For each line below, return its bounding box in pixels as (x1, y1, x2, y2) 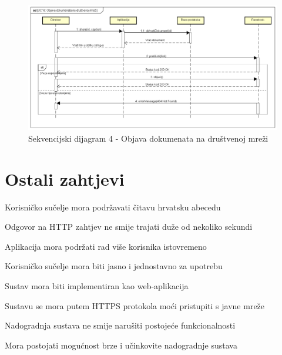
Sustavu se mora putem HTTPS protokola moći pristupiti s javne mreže (5, 299, 265, 312)
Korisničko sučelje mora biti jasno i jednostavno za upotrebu (5, 260, 223, 272)
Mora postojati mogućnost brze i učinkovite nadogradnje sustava (5, 339, 237, 351)
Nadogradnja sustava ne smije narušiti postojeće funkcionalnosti (5, 319, 236, 331)
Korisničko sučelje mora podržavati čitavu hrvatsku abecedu (5, 200, 221, 213)
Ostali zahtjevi (5, 166, 125, 190)
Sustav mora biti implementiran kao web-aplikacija (5, 279, 189, 292)
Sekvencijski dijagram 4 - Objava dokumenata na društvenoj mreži (28, 132, 268, 144)
